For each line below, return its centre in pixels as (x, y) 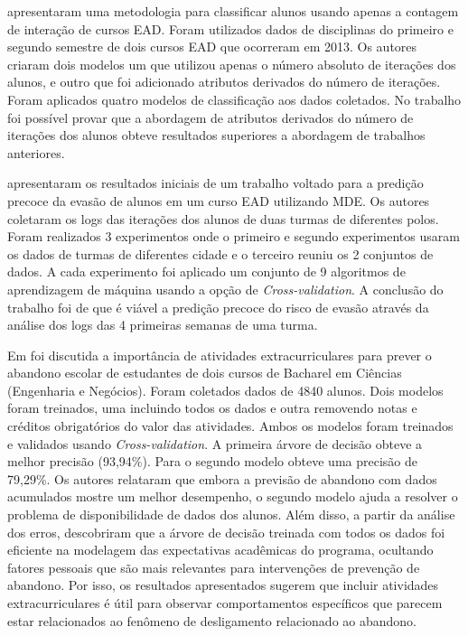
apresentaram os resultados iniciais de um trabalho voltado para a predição (215, 183)
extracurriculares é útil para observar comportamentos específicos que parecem (225, 603)
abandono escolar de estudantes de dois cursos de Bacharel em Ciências (205, 373)
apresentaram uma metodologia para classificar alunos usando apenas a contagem (233, 11)
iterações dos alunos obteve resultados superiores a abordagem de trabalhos (216, 135)
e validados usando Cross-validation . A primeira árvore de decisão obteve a (215, 443)
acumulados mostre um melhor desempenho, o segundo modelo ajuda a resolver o (233, 496)
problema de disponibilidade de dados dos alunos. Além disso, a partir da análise (231, 514)
